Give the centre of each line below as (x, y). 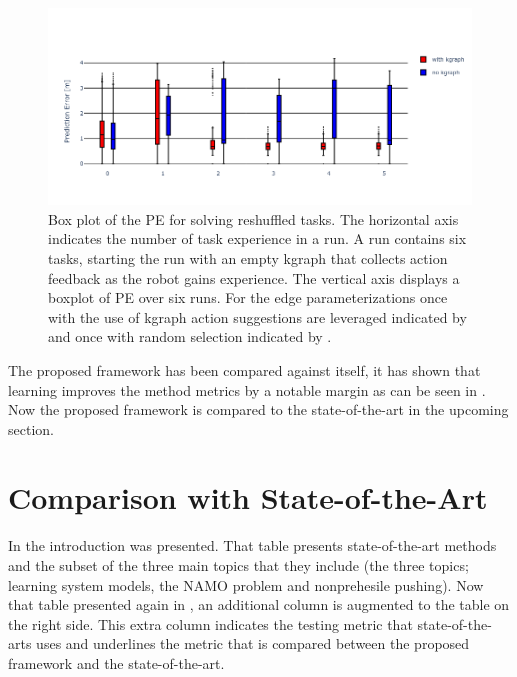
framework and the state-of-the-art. (116, 662)
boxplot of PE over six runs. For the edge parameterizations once (248, 297)
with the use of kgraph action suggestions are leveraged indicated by (257, 316)
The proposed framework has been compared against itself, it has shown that (244, 369)
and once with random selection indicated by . (190, 336)
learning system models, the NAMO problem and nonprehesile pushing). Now (246, 584)
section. (31, 428)
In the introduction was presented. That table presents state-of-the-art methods (252, 545)
